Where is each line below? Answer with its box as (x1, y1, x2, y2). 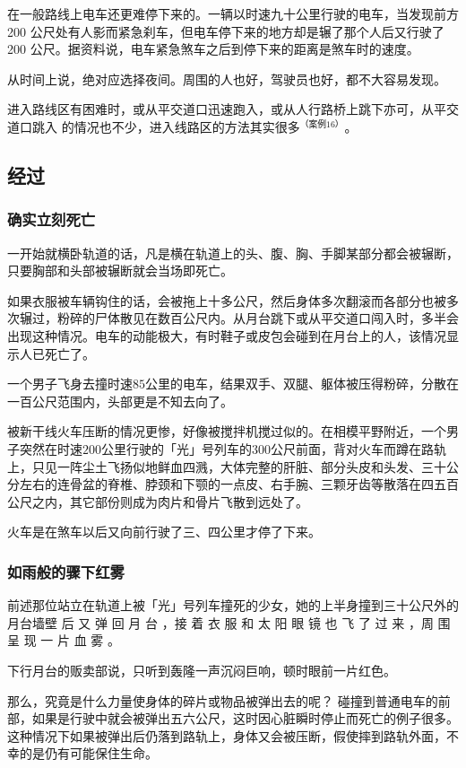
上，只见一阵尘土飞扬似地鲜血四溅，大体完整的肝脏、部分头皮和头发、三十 (7, 457, 446, 476)
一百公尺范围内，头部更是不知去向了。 (7, 391, 233, 410)
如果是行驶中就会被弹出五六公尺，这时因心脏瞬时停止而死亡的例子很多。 (31, 709, 459, 728)
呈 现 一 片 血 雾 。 (7, 631, 120, 650)
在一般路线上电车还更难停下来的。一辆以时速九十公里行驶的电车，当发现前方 (7, 4, 459, 22)
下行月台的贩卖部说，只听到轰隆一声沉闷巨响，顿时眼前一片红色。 (7, 660, 396, 679)
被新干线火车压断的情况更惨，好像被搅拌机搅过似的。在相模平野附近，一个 (7, 422, 446, 441)
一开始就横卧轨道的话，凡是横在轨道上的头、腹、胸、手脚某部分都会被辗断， (7, 243, 459, 262)
